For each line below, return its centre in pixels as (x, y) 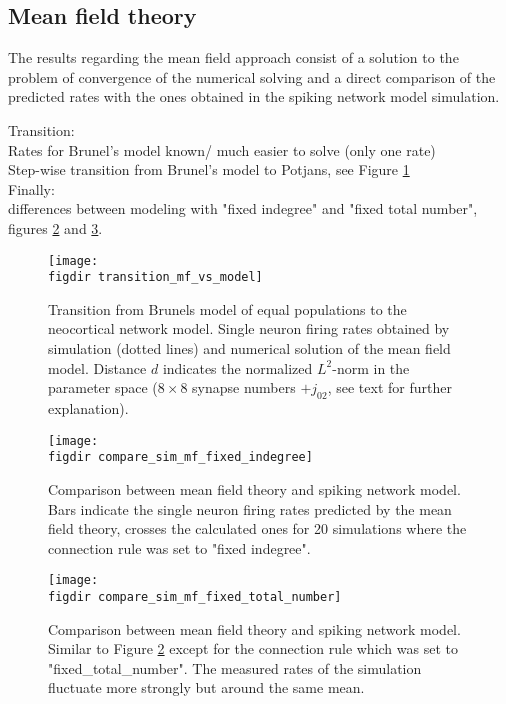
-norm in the (371, 367)
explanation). (88, 408)
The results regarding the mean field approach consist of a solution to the (233, 57)
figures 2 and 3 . (55, 227)
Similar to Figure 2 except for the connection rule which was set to (253, 648)
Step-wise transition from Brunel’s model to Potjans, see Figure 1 (209, 169)
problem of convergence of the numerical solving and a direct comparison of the (252, 76)
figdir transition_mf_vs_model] (155, 277)
